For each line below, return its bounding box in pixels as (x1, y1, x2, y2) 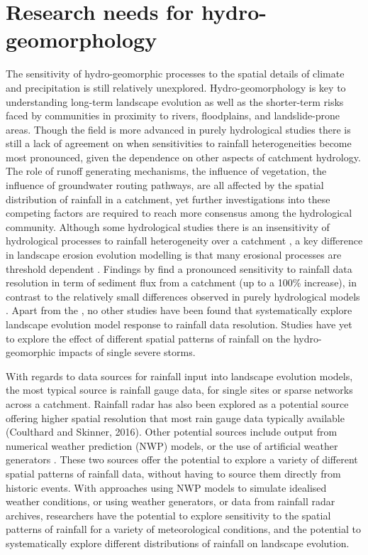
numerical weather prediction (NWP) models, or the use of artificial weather (6, 438, 338, 453)
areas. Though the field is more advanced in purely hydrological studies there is (6, 122, 351, 136)
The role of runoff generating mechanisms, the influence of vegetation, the (6, 163, 327, 178)
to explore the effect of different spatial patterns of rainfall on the (6, 330, 291, 345)
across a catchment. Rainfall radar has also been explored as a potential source (6, 396, 349, 411)
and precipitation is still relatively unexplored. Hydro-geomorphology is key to (6, 80, 346, 95)
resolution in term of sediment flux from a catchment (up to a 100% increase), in (6, 275, 357, 290)
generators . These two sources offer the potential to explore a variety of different (6, 452, 358, 467)
